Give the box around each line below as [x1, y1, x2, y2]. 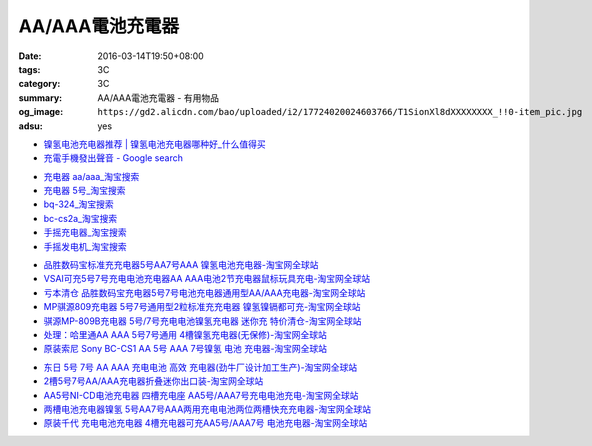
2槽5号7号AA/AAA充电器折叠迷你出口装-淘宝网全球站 [43, 375, 264, 387]
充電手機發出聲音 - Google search [43, 152, 184, 164]
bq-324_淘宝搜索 [43, 198, 114, 210]
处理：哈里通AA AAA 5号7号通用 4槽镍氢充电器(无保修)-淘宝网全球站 [43, 328, 327, 340]
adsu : [18, 120, 44, 132]
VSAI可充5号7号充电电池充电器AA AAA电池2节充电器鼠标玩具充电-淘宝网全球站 [43, 273, 371, 285]
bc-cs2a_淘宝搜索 [43, 212, 118, 224]
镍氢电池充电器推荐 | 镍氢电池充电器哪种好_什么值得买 [43, 138, 266, 150]
